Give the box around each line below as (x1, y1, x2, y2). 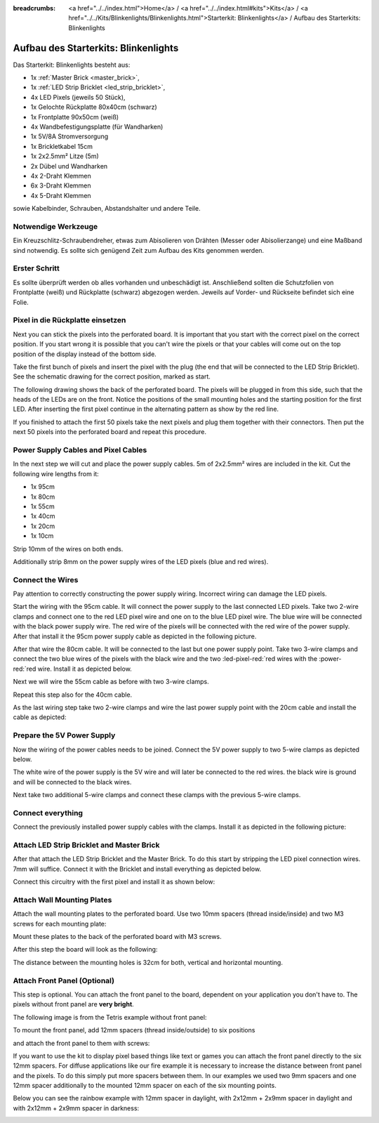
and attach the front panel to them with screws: (13, 1039, 150, 1047)
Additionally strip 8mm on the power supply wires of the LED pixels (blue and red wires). (13, 557, 269, 565)
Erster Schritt (13, 263, 60, 273)
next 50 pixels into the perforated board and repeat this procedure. (13, 428, 207, 436)
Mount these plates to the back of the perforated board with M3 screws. (13, 933, 222, 941)
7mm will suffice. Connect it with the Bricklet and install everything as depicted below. (13, 865, 262, 873)
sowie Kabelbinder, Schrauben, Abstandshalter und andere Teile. (13, 204, 201, 213)
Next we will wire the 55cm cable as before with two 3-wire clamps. (13, 678, 210, 686)
